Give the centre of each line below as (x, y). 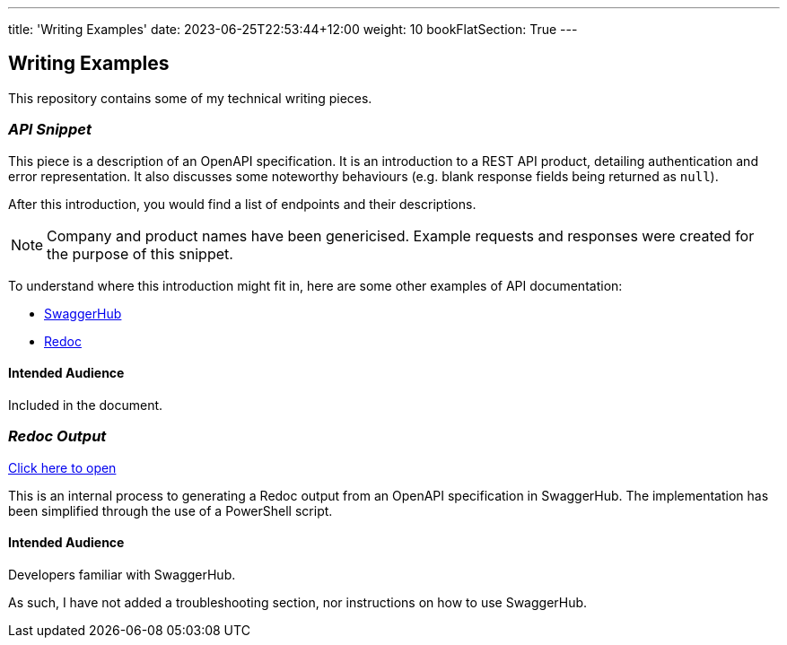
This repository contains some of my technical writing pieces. (190, 98)
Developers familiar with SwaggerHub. (122, 574)
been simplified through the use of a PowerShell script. (171, 510)
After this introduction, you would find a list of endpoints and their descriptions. (242, 204)
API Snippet (50, 130)
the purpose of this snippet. (140, 253)
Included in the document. (86, 405)
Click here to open (62, 467)
